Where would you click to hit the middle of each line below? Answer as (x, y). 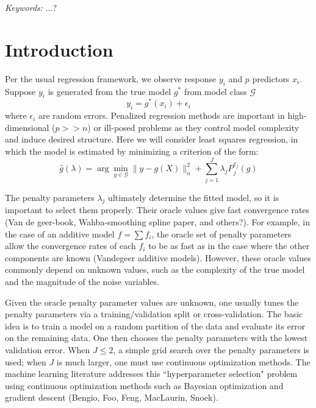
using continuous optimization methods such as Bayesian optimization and (144, 385)
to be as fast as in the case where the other (229, 246)
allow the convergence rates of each (70, 246)
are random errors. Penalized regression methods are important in (162, 115)
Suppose (20, 91)
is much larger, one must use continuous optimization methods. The (183, 361)
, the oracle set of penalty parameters (221, 234)
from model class (215, 91)
